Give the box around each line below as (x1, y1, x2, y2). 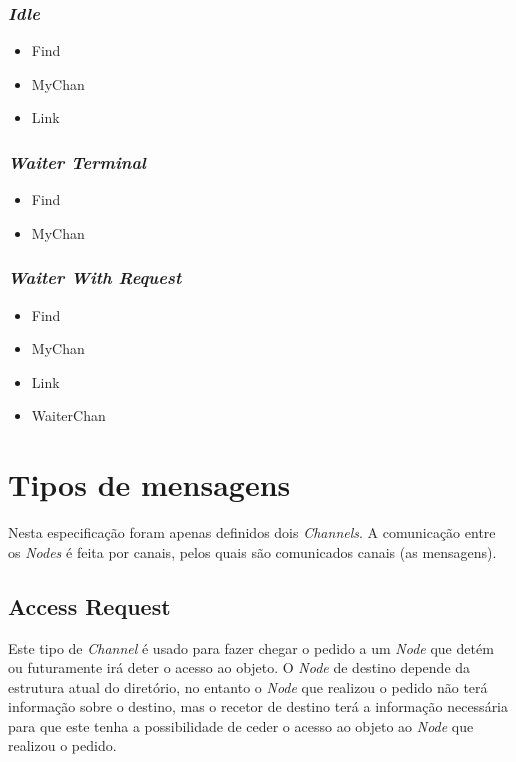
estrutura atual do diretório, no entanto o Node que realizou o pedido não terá (8, 676, 488, 697)
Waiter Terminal (8, 149, 146, 174)
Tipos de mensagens (8, 464, 291, 505)
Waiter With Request (8, 265, 182, 290)
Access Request (8, 590, 171, 621)
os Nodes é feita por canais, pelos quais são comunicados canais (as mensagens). (8, 541, 497, 562)
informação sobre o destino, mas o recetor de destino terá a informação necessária (8, 696, 509, 717)
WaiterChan (31, 405, 106, 426)
